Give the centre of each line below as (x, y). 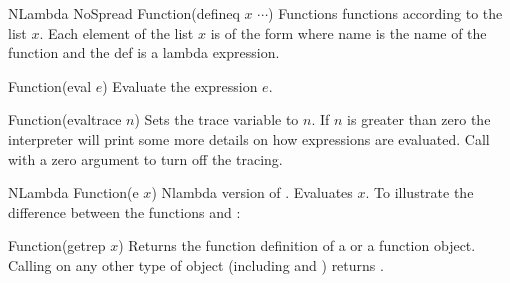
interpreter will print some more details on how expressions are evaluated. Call (249, 138)
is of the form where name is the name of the (348, 32)
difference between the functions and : (124, 211)
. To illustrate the (419, 192)
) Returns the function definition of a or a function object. (297, 245)
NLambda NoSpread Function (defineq (124, 13)
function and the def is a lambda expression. (144, 52)
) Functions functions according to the (385, 13)
